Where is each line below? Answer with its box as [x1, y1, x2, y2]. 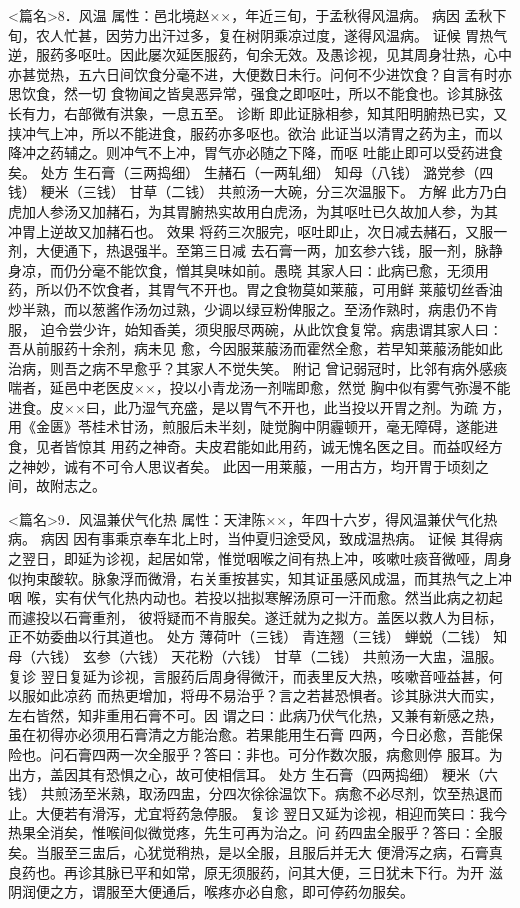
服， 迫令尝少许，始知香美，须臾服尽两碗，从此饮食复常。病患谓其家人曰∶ [8, 318, 503, 339]
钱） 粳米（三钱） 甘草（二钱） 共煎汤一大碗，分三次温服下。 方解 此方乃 [8, 181, 494, 202]
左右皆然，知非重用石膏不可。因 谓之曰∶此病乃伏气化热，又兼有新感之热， [8, 704, 503, 725]
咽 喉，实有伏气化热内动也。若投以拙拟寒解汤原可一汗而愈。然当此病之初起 [8, 587, 503, 608]
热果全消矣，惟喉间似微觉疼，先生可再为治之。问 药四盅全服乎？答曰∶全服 [8, 822, 503, 843]
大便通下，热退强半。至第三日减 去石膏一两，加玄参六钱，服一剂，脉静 [35, 240, 503, 261]
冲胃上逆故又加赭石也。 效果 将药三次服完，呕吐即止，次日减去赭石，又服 [8, 220, 494, 241]
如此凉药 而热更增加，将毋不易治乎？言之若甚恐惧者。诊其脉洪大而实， [35, 685, 503, 706]
